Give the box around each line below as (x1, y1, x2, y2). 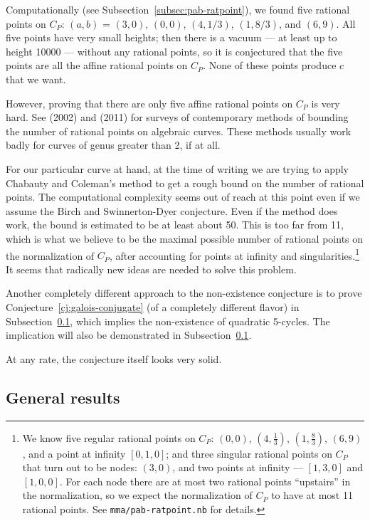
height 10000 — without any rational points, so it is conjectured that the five (6, 43, 343, 58)
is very (311, 95, 340, 110)
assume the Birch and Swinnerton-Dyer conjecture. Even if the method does (6, 203, 338, 218)
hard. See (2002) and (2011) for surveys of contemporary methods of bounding (6, 110, 349, 125)
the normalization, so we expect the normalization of (22, 488, 253, 502)
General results (6, 386, 120, 408)
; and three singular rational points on (166, 446, 332, 461)
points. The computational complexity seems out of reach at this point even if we (6, 189, 360, 204)
